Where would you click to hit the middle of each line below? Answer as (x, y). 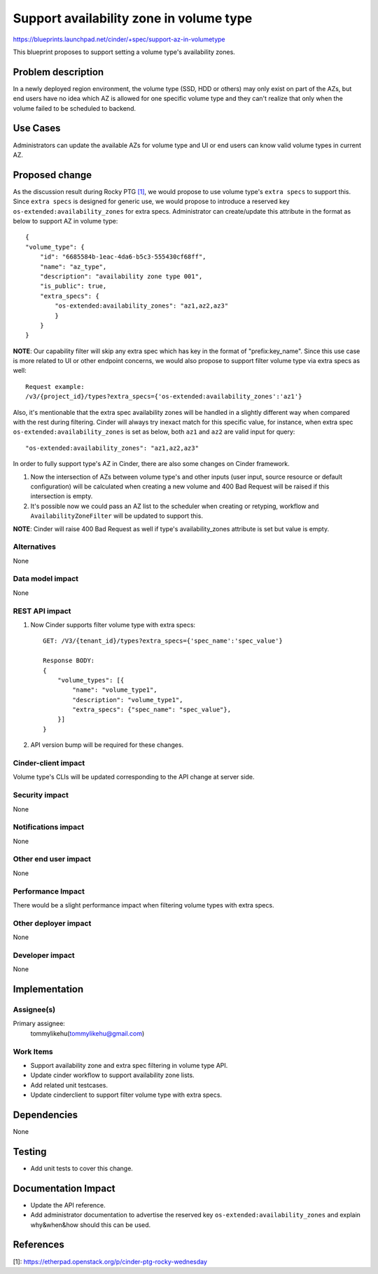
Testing (30, 1152)
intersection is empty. (62, 496)
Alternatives (34, 547)
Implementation (48, 989)
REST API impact (42, 611)
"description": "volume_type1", (128, 700)
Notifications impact (48, 827)
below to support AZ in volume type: (65, 221)
